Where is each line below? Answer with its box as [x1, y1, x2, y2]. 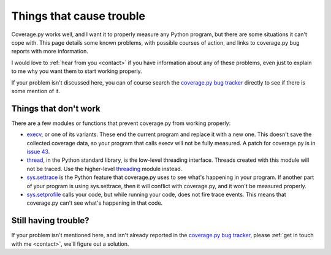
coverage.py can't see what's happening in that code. [26, 199, 163, 207]
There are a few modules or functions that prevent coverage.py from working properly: [11, 120, 231, 127]
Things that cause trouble [11, 9, 145, 23]
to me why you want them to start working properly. [11, 67, 142, 75]
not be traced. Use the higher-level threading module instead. [26, 165, 183, 172]
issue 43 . [26, 148, 50, 155]
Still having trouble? [11, 215, 89, 226]
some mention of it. [11, 87, 61, 94]
